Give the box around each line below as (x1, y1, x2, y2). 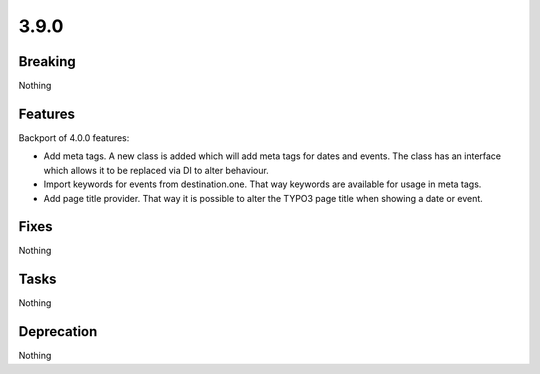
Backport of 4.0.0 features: (18, 131, 130, 144)
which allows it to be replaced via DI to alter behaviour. (43, 164, 269, 176)
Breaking (18, 53, 77, 70)
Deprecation (18, 323, 98, 340)
